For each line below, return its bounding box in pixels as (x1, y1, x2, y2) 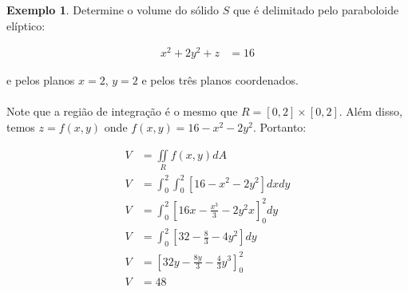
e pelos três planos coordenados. (141, 72, 299, 89)
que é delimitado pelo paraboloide (232, 2, 399, 18)
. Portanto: (252, 119, 307, 136)
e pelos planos (6, 72, 75, 89)
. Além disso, (339, 103, 402, 120)
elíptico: (6, 17, 46, 34)
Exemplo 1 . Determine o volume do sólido (6, 2, 219, 18)
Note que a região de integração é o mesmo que (6, 103, 238, 120)
